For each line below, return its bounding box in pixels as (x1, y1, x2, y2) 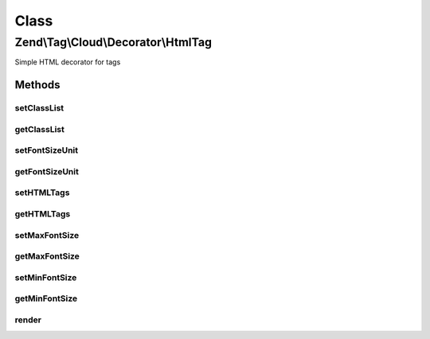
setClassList (14, 103, 64, 114)
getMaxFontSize (14, 251, 80, 262)
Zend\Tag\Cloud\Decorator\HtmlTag (14, 35, 213, 49)
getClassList (14, 123, 65, 134)
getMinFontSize (14, 293, 78, 304)
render (14, 314, 41, 325)
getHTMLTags (14, 208, 71, 219)
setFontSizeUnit (14, 145, 79, 156)
